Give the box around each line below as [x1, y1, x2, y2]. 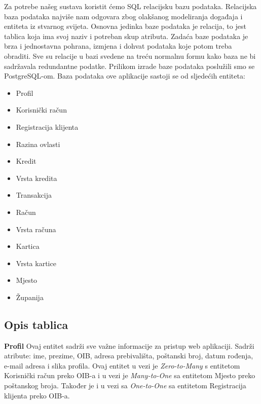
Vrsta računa [16, 224, 56, 234]
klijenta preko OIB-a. [4, 390, 70, 400]
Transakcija [16, 190, 52, 200]
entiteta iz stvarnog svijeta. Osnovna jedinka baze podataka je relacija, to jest [4, 21, 246, 31]
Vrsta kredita [16, 172, 57, 183]
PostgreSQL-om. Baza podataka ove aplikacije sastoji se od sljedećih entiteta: [4, 70, 245, 81]
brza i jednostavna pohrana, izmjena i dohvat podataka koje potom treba [4, 41, 232, 51]
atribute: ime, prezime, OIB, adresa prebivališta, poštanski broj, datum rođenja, [4, 350, 253, 361]
